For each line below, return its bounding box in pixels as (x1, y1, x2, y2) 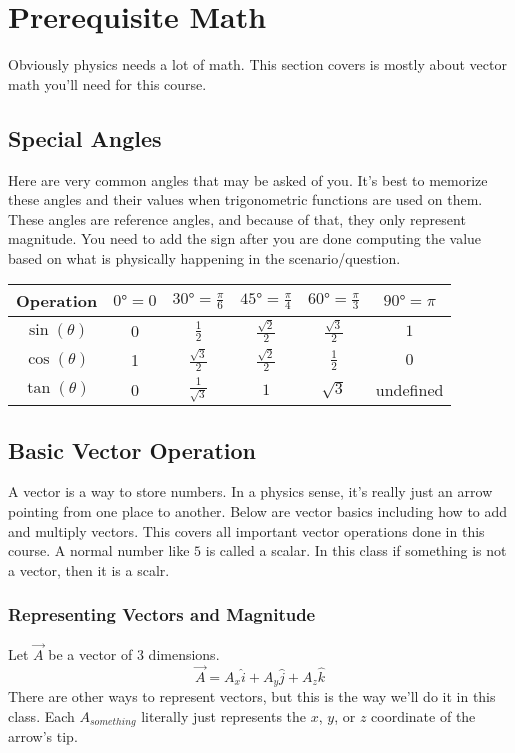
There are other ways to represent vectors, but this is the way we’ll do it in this (8, 686, 496, 707)
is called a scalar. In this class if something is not (205, 540, 507, 561)
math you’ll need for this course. (8, 73, 207, 94)
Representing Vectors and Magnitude (8, 602, 316, 627)
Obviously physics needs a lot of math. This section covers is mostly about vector (8, 54, 507, 75)
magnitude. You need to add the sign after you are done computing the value (8, 228, 482, 249)
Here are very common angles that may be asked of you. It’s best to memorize (8, 169, 488, 190)
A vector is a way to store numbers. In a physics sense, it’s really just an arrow (8, 481, 493, 502)
